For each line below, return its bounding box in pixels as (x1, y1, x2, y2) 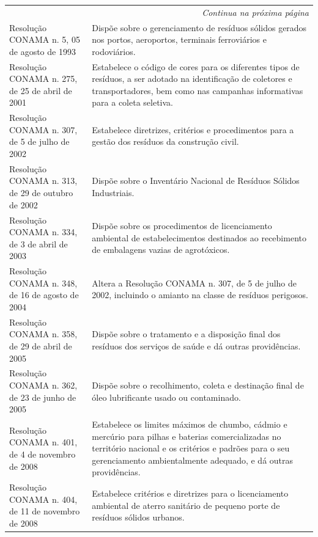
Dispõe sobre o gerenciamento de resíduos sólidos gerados (92, 21, 307, 34)
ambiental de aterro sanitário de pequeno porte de (92, 499, 280, 511)
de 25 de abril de (9, 84, 72, 97)
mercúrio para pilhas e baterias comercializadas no (92, 429, 281, 442)
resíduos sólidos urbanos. (92, 511, 185, 524)
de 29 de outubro (9, 186, 73, 199)
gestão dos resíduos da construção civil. (92, 135, 239, 148)
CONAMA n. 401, (9, 436, 78, 448)
